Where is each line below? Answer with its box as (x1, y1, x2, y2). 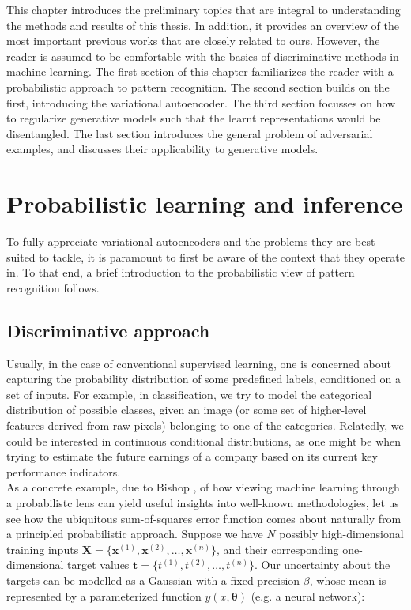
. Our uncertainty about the (254, 556, 390, 573)
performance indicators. (6, 463, 121, 480)
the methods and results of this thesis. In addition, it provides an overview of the (6, 17, 399, 33)
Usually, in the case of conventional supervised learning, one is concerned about (6, 355, 392, 371)
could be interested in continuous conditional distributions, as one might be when (6, 432, 402, 449)
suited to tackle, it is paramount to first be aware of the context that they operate (6, 248, 405, 265)
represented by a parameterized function (6, 587, 202, 604)
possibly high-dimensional (279, 525, 404, 542)
